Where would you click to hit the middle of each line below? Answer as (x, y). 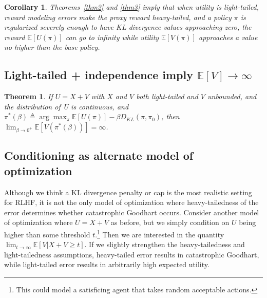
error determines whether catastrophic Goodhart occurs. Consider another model (132, 212)
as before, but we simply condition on (170, 222)
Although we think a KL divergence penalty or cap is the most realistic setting (128, 192)
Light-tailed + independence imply (99, 75)
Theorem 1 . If (28, 96)
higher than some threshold (47, 234)
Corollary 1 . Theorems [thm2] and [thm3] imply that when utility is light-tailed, (132, 7)
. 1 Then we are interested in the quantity (160, 233)
